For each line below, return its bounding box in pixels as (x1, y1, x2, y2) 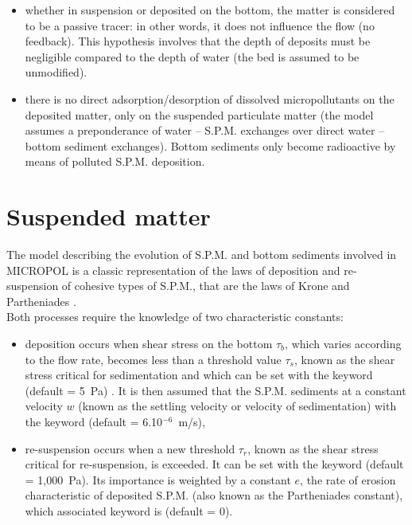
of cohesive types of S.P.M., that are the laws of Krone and (61, 277, 350, 294)
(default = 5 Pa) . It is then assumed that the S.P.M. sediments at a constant (25, 382, 406, 398)
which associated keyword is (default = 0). (25, 502, 233, 519)
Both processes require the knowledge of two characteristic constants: (6, 308, 344, 325)
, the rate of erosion (300, 471, 396, 488)
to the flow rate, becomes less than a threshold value (25, 351, 282, 367)
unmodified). (25, 64, 87, 80)
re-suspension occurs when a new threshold (25, 440, 235, 456)
